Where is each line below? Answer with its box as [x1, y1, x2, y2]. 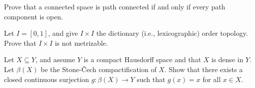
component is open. [4, 11, 63, 21]
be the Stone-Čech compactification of [40, 64, 157, 74]
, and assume [35, 54, 75, 65]
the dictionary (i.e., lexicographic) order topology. [96, 28, 248, 38]
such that [137, 74, 166, 84]
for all [202, 74, 221, 84]
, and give [48, 28, 78, 38]
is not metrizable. [55, 37, 108, 48]
